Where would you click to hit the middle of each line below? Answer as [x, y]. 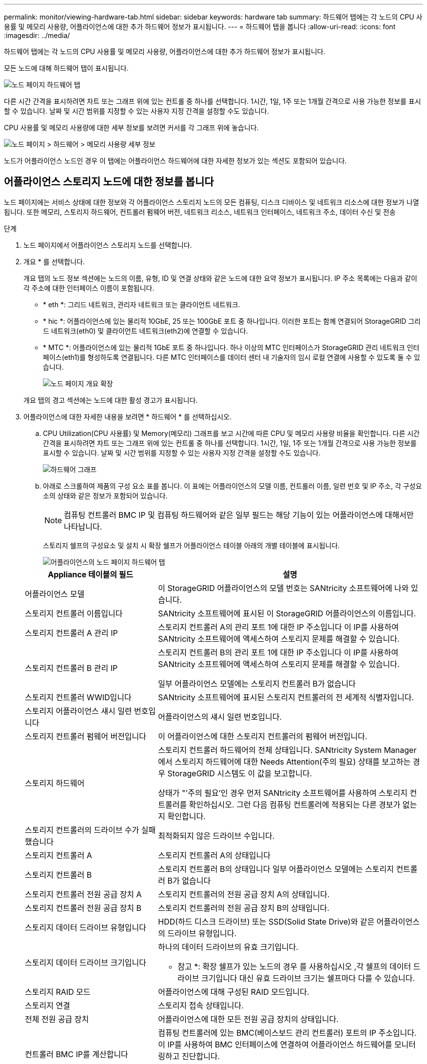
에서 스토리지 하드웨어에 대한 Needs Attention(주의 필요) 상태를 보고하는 [284, 761]
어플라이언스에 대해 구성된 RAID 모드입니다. [234, 992]
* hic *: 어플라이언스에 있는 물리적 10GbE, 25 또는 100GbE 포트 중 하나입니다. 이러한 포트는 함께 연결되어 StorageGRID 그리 [232, 321]
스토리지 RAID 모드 [58, 992]
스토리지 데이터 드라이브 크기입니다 [86, 962]
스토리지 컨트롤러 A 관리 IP [71, 633]
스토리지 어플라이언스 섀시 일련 [78, 711]
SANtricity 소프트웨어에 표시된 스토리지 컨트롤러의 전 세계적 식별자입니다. [286, 697]
